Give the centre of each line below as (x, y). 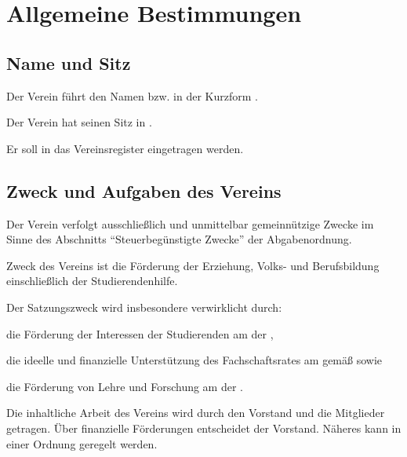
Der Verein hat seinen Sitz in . (79, 122)
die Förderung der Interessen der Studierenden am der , (140, 333)
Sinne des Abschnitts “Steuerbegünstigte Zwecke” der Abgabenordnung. (179, 239)
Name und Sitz (69, 62)
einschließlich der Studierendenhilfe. (92, 281)
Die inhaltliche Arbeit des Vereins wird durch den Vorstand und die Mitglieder (196, 413)
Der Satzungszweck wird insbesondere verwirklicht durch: (144, 307)
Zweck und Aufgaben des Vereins (144, 190)
